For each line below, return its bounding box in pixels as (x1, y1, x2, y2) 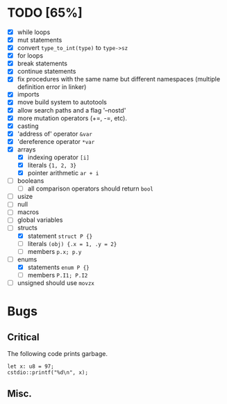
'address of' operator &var (17, 129, 92, 138)
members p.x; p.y (27, 247, 82, 255)
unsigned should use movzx (17, 278, 95, 286)
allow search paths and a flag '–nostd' (17, 106, 126, 114)
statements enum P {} (27, 263, 90, 271)
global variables (17, 216, 63, 224)
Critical (7, 331, 40, 343)
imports (17, 90, 40, 99)
